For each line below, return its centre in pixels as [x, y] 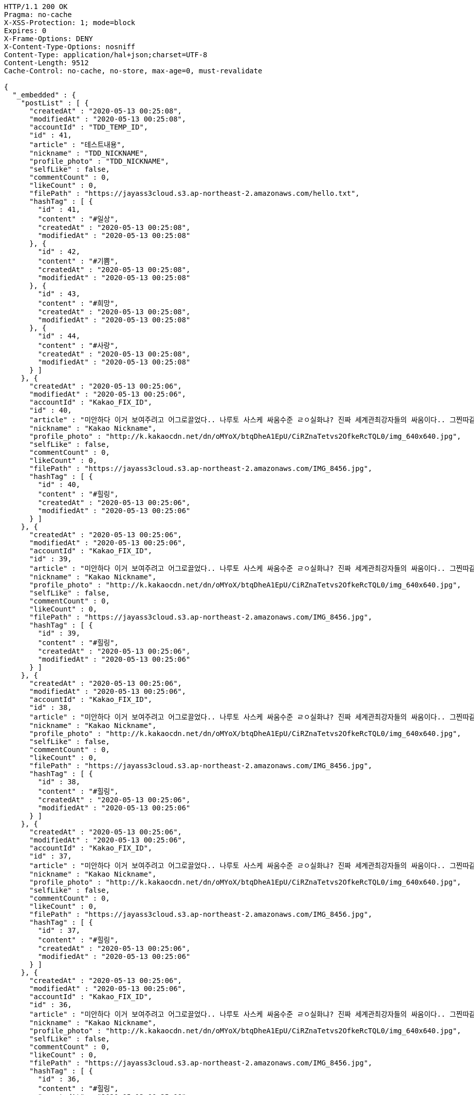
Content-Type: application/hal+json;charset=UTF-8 [106, 55]
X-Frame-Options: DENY [49, 39]
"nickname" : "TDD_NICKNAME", [89, 153]
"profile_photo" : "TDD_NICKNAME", [99, 161]
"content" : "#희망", [78, 303]
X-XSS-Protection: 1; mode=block [70, 23]
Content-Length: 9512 [46, 63]
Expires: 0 [25, 31]
